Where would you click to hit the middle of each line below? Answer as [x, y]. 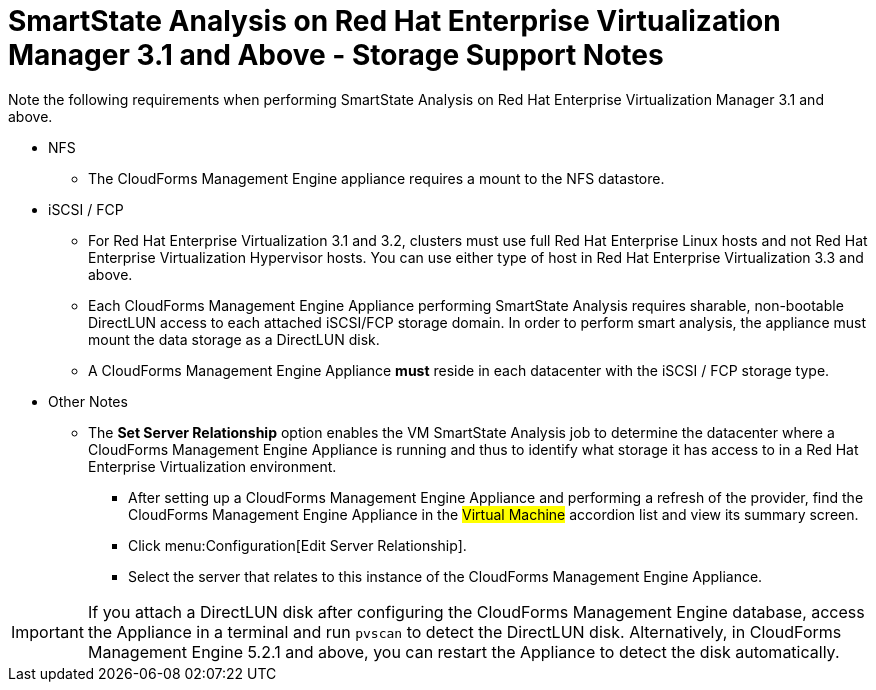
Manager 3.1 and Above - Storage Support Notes [336, 55]
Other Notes [88, 401]
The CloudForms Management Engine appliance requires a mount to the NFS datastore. [376, 178]
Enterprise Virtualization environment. [212, 466]
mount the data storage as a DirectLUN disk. [234, 339]
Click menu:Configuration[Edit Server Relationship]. [297, 545]
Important [47, 631]
